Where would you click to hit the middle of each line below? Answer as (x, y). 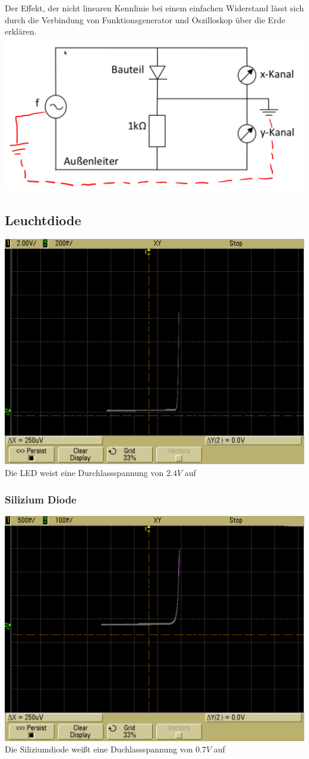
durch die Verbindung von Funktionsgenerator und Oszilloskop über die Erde (145, 19)
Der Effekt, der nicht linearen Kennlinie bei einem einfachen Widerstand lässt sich (154, 8)
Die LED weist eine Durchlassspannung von (84, 473)
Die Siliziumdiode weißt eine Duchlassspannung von (99, 749)
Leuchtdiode (43, 220)
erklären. (21, 31)
